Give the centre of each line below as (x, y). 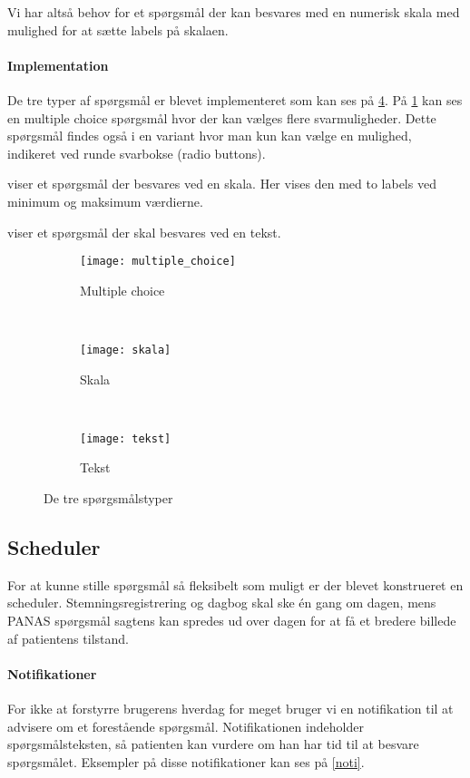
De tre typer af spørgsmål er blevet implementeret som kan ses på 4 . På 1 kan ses (235, 99)
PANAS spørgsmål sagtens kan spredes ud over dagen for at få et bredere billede (232, 621)
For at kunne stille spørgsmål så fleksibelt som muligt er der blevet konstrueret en (235, 584)
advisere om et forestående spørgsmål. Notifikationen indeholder (186, 726)
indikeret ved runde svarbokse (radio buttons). (137, 153)
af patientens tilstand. (68, 638)
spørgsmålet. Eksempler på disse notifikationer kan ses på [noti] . (186, 761)
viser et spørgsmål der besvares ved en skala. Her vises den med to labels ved (222, 184)
